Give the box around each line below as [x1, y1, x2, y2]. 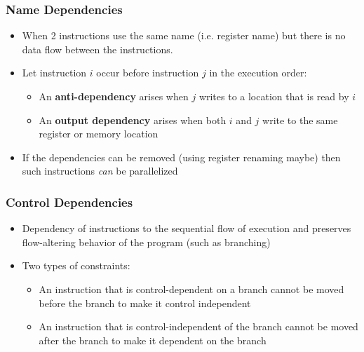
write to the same [262, 112, 338, 127]
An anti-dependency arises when [39, 89, 189, 103]
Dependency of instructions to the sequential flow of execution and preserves [22, 221, 351, 236]
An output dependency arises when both [39, 112, 227, 127]
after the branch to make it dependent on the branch [39, 332, 267, 347]
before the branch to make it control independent [39, 295, 251, 310]
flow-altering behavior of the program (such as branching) [22, 234, 271, 249]
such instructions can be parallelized [22, 163, 178, 178]
